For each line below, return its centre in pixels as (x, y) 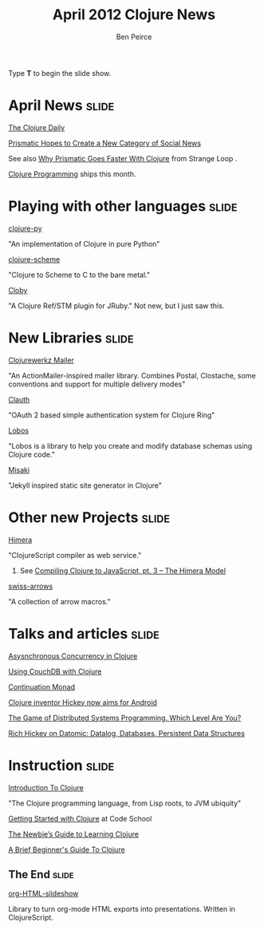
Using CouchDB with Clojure (55, 671)
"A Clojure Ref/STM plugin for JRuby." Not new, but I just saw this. (116, 306)
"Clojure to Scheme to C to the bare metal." (79, 275)
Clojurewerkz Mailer (41, 360)
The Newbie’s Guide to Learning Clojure (74, 834)
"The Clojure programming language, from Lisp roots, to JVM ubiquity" (125, 803)
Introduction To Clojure (46, 787)
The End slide (41, 875)
